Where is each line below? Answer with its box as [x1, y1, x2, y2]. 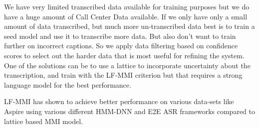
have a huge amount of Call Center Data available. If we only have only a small [4, 11, 248, 21]
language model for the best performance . [4, 79, 131, 90]
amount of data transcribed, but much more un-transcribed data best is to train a [4, 21, 255, 31]
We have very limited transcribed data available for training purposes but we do [4, 1, 250, 11]
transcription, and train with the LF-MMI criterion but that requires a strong [4, 70, 243, 80]
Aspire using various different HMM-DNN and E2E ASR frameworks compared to [4, 106, 255, 116]
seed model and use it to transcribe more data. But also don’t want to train [4, 30, 236, 41]
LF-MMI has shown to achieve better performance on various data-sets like [4, 96, 234, 107]
